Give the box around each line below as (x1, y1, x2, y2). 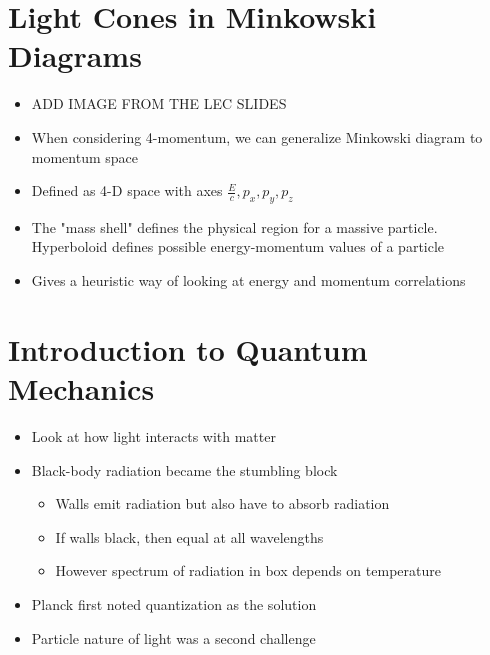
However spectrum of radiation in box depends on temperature (55, 560, 441, 581)
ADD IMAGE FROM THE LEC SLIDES (31, 93, 287, 114)
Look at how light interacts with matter (31, 425, 276, 446)
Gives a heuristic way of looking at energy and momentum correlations (31, 270, 466, 291)
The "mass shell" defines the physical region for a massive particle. (31, 216, 438, 237)
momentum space (31, 146, 139, 167)
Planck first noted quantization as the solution (31, 593, 317, 614)
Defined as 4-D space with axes (31, 180, 223, 201)
